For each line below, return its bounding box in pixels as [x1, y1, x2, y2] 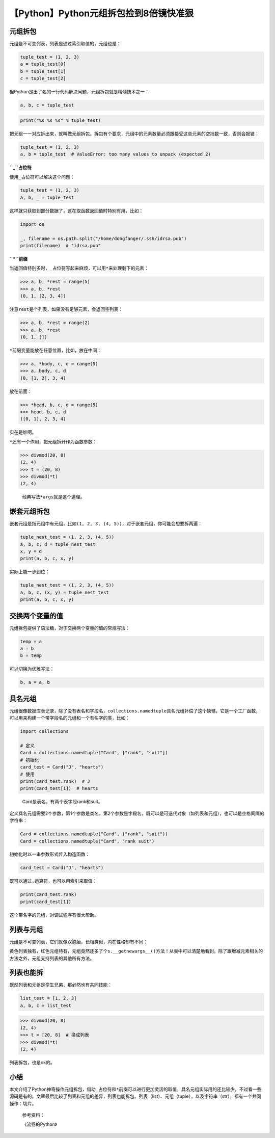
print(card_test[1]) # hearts [20, 785, 99, 791]
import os [20, 221, 45, 227]
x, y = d [20, 548, 42, 554]
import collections [20, 729, 69, 734]
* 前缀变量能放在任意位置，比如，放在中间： [9, 347, 102, 353]
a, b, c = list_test [20, 1002, 71, 1009]
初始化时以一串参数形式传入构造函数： [9, 851, 90, 857]
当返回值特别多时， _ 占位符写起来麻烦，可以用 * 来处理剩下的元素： [9, 265, 149, 271]
